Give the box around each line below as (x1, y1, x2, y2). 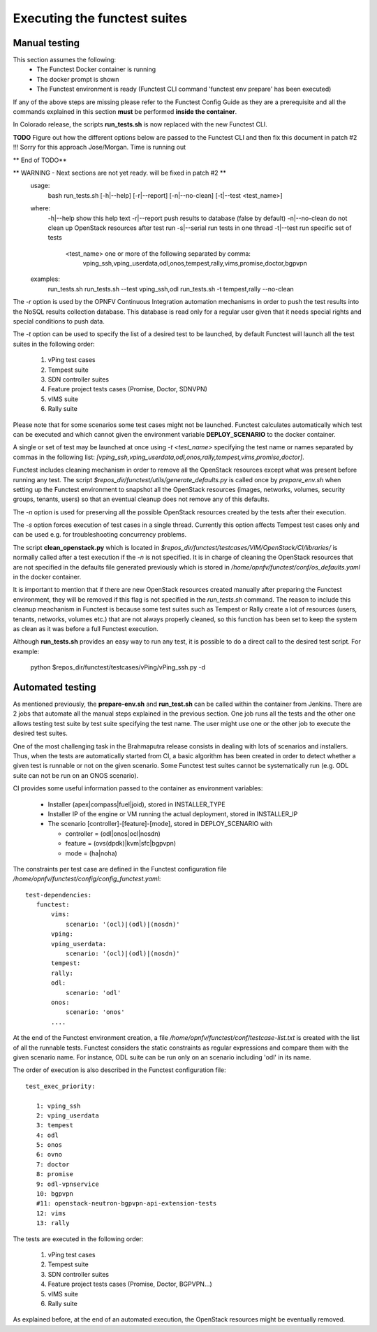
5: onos (36, 1141, 63, 1149)
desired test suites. (13, 729, 68, 737)
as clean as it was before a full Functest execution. (13, 624, 158, 632)
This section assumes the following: (13, 56, 117, 64)
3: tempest (36, 1122, 73, 1129)
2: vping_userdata (36, 1111, 99, 1120)
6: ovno (36, 1150, 63, 1159)
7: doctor (36, 1160, 70, 1168)
